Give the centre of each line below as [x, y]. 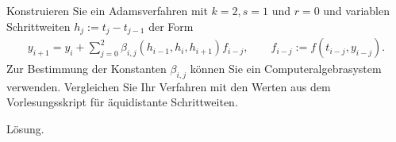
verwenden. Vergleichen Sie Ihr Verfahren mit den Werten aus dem [169, 86]
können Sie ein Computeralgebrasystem [286, 69]
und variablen [356, 10]
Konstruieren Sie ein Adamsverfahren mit [107, 10]
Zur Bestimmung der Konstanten [87, 69]
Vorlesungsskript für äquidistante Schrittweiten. [122, 102]
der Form [171, 26]
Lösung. [25, 129]
